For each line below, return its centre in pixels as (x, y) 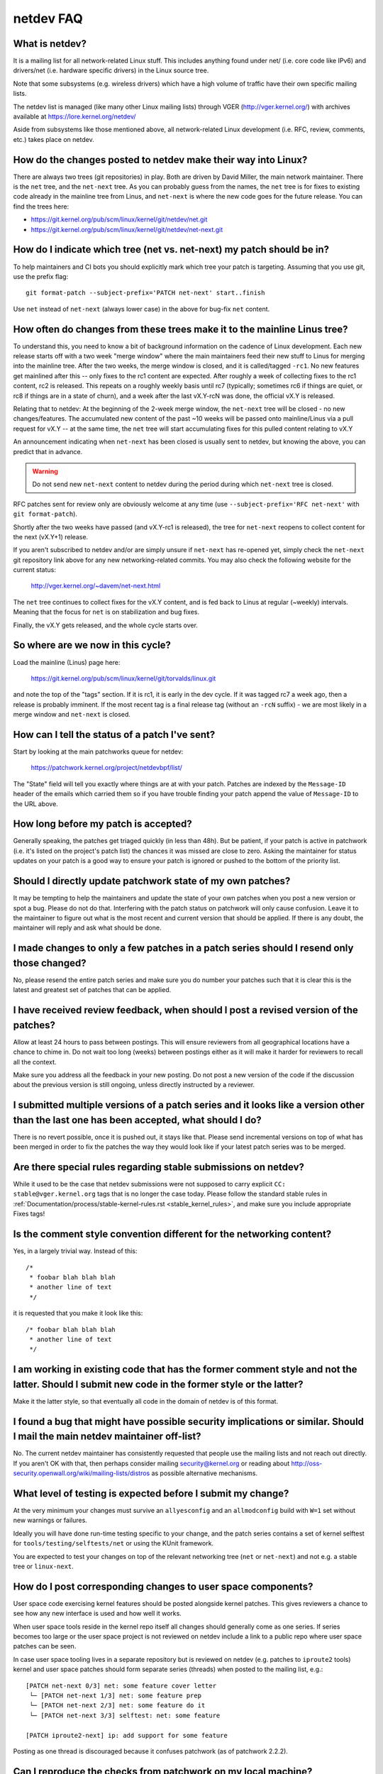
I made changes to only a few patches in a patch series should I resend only (183, 948)
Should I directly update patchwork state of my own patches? (152, 881)
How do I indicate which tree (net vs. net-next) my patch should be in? (171, 249)
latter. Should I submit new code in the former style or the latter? (158, 1384)
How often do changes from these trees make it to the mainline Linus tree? (181, 329)
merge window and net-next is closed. (72, 715)
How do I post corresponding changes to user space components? (163, 1586)
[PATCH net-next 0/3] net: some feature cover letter (121, 1686)
